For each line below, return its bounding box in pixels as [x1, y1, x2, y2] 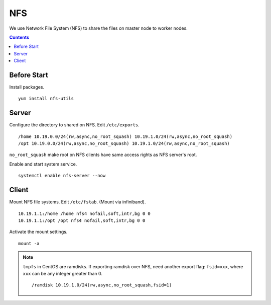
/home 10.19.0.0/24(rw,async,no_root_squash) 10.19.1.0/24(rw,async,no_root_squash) [18, 133, 233, 139]
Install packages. [9, 84, 45, 90]
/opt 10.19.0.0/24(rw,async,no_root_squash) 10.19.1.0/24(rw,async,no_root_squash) [18, 141, 230, 146]
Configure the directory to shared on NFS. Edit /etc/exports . [9, 122, 140, 128]
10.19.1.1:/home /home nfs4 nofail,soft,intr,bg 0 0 [18, 210, 151, 216]
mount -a [18, 241, 40, 246]
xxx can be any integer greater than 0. [23, 270, 103, 276]
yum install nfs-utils [18, 96, 74, 102]
